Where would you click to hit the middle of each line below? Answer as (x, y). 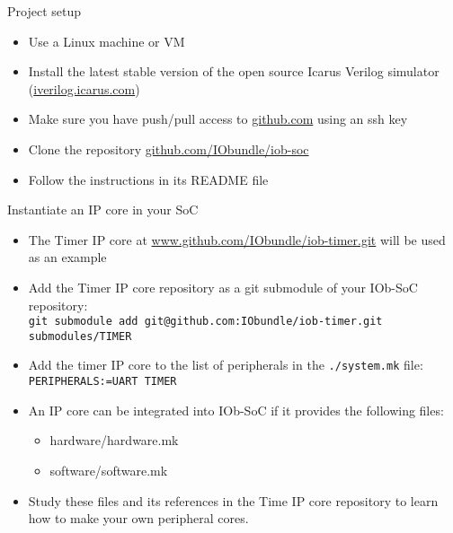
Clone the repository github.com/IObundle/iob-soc (169, 149)
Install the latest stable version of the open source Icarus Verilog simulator (234, 71)
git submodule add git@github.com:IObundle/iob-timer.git (205, 322)
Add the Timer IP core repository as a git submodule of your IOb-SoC (223, 287)
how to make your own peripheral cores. (138, 518)
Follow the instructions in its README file (148, 179)
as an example (67, 257)
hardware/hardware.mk (114, 440)
